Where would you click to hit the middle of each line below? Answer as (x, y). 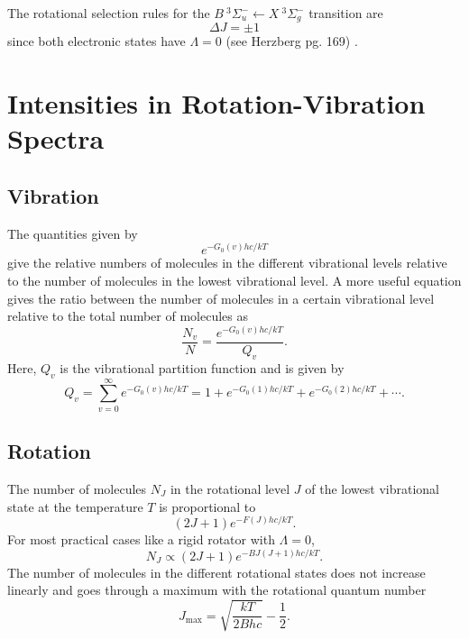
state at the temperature (75, 506)
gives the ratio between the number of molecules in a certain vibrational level (221, 298)
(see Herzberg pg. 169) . (292, 41)
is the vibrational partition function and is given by (202, 367)
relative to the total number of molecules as (128, 316)
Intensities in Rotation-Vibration (216, 103)
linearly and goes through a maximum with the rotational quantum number (217, 590)
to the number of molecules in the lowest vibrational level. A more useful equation (234, 281)
